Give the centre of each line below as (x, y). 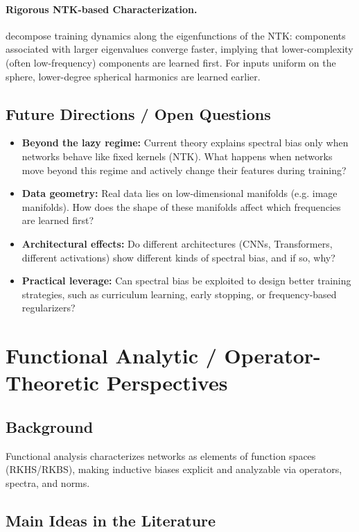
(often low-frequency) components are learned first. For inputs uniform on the (171, 62)
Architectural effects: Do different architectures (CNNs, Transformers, (177, 243)
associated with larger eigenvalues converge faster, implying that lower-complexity (179, 49)
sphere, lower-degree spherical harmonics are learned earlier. (133, 76)
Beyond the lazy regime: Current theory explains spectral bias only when (185, 143)
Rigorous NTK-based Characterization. (102, 9)
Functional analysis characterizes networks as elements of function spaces (161, 455)
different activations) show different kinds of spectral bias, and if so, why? (178, 257)
